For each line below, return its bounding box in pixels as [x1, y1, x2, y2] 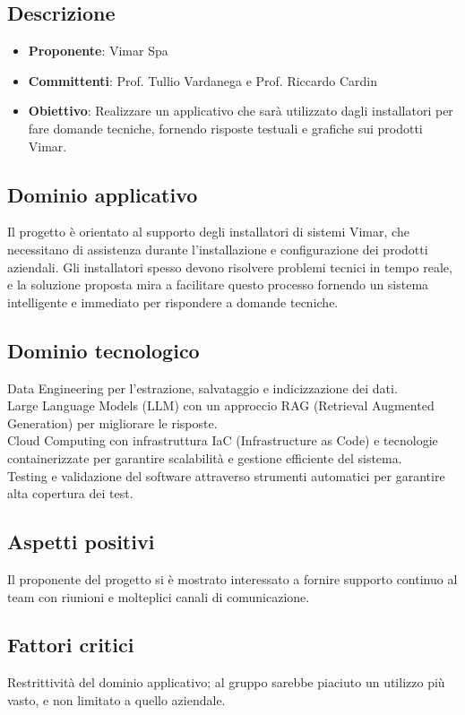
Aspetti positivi [7, 528, 155, 556]
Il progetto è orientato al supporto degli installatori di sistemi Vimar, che [7, 222, 409, 241]
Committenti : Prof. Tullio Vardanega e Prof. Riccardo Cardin [28, 71, 377, 90]
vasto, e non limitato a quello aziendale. [7, 690, 226, 709]
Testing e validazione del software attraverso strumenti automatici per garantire [7, 466, 445, 485]
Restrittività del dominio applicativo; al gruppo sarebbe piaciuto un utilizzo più [7, 673, 445, 692]
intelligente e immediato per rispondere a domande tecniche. [7, 292, 339, 311]
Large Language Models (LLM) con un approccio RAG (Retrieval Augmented [7, 396, 435, 415]
